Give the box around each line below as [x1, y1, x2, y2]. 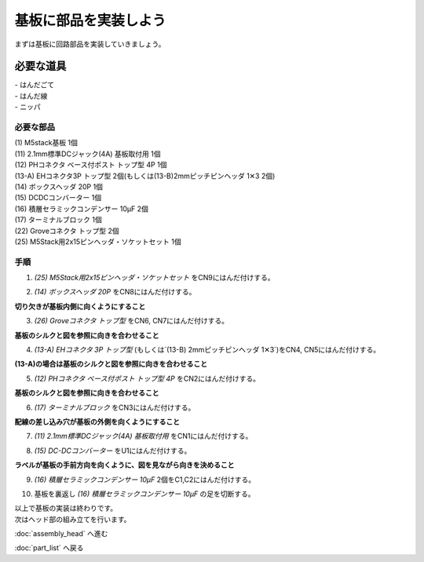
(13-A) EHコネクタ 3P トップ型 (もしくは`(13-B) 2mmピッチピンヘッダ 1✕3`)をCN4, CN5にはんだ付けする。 [34, 345, 381, 354]
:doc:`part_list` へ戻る [14, 543, 84, 553]
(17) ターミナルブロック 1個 [14, 215, 102, 224]
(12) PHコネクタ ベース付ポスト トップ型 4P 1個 [14, 160, 167, 170]
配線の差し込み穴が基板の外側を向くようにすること [14, 417, 181, 426]
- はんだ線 [14, 91, 48, 100]
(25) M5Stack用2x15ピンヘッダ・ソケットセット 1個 [14, 236, 181, 246]
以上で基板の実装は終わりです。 [14, 503, 118, 513]
